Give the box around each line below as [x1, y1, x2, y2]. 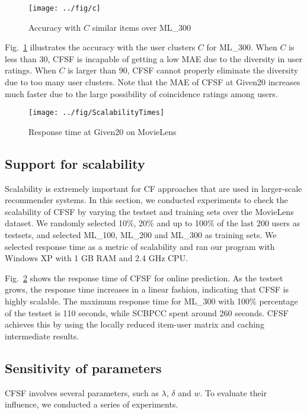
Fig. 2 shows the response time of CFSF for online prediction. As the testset [5, 271, 283, 284]
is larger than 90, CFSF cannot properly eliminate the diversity [68, 64, 299, 76]
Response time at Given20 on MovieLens [28, 125, 177, 137]
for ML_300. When [206, 41, 277, 53]
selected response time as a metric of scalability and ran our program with [5, 240, 275, 252]
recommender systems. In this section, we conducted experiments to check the [5, 194, 288, 206]
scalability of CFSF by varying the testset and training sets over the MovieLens [5, 205, 294, 217]
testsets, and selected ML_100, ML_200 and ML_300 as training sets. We [5, 229, 277, 241]
